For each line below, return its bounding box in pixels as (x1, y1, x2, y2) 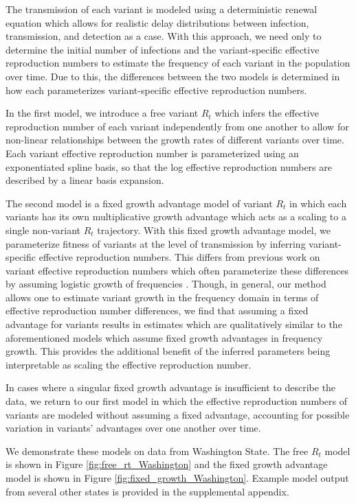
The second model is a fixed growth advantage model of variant (5, 196, 273, 210)
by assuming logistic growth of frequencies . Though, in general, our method (5, 277, 326, 291)
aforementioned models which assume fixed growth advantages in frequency (5, 330, 323, 344)
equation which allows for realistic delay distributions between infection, (5, 15, 309, 30)
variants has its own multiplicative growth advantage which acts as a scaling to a (5, 209, 346, 224)
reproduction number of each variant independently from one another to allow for (5, 119, 349, 133)
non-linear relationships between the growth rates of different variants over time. (5, 132, 344, 147)
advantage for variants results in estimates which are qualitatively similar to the (5, 317, 342, 331)
